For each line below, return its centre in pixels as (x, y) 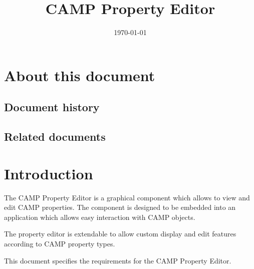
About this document (80, 75)
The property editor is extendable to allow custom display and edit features (120, 234)
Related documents (55, 137)
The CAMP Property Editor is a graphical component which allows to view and (127, 197)
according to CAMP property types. (60, 243)
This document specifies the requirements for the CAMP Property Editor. (118, 260)
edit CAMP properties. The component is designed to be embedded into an (120, 207)
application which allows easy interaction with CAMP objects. (100, 217)
